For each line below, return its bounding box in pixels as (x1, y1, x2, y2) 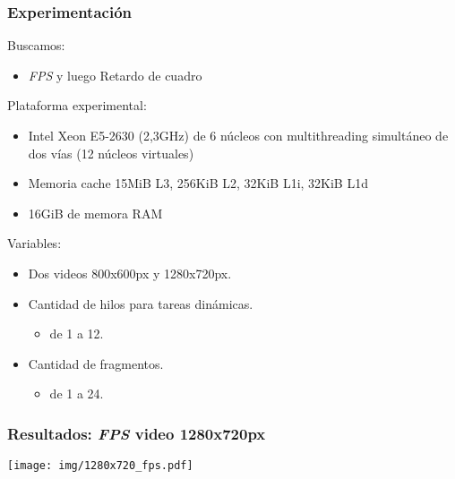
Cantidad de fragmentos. (28, 354, 164, 372)
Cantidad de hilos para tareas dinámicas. (28, 294, 253, 312)
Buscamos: (7, 36, 65, 55)
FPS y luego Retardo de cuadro (28, 65, 202, 84)
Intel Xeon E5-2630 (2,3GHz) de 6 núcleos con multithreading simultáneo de (28, 126, 449, 144)
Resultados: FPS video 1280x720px (7, 422, 266, 444)
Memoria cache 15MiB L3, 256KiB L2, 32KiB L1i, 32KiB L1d (28, 174, 368, 192)
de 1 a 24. (49, 384, 104, 403)
